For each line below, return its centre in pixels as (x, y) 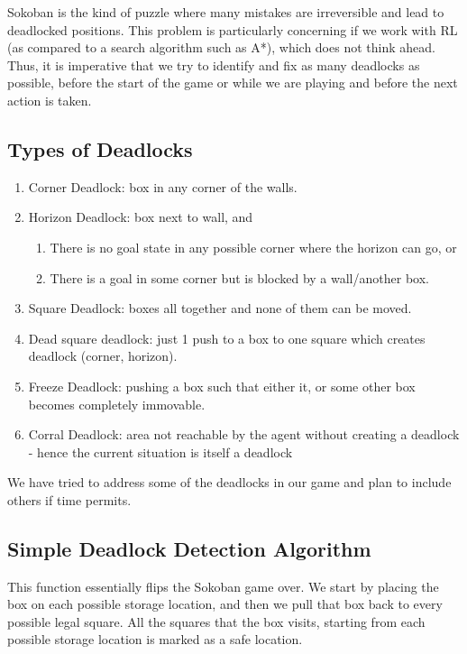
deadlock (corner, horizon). (103, 356)
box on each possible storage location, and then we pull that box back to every (225, 604)
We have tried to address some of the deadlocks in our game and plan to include (229, 482)
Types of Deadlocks (100, 148)
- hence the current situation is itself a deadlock (160, 451)
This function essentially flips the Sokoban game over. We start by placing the (223, 586)
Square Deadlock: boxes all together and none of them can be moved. (220, 308)
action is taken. (50, 100)
